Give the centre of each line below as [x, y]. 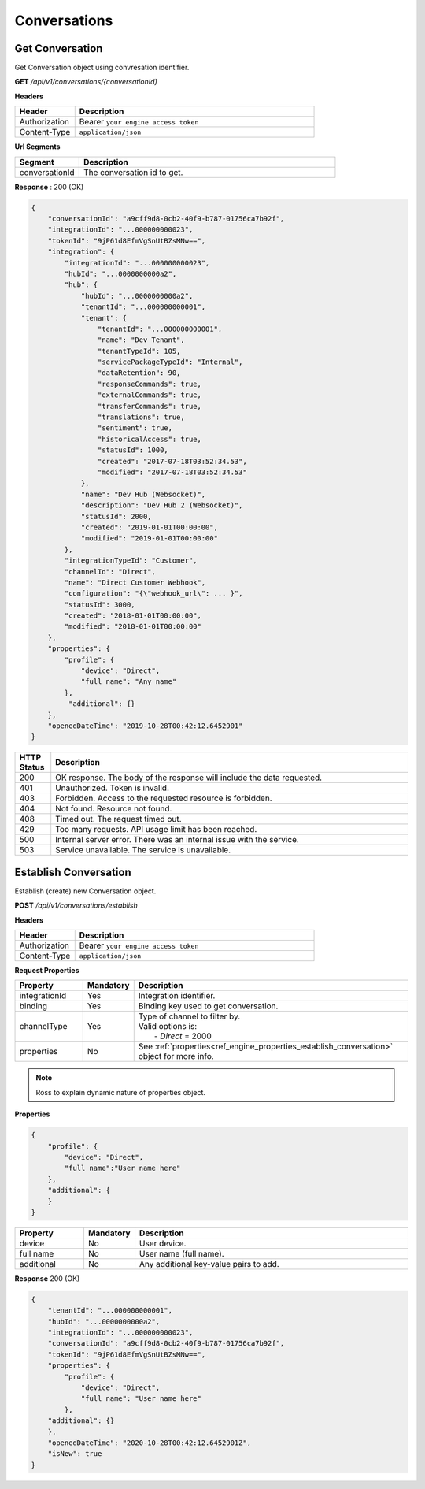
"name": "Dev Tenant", [141, 340]
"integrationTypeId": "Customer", [131, 561]
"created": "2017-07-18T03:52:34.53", [172, 461]
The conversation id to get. [133, 172]
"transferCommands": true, [150, 406]
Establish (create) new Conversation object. [85, 891]
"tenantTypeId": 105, [139, 351]
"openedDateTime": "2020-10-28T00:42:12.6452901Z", [150, 1443]
